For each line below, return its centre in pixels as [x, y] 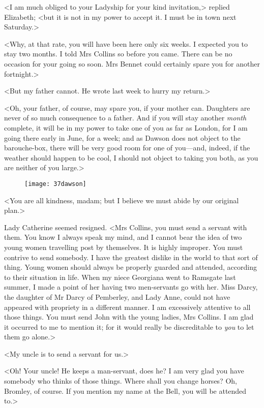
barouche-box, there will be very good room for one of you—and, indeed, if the [127, 148]
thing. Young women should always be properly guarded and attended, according [130, 267]
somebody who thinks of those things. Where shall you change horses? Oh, [121, 381]
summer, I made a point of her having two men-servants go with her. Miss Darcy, [131, 287]
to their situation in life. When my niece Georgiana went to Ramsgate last [120, 277]
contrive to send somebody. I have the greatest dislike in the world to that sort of [131, 257]
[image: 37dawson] [55, 184]
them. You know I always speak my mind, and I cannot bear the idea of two [123, 237]
